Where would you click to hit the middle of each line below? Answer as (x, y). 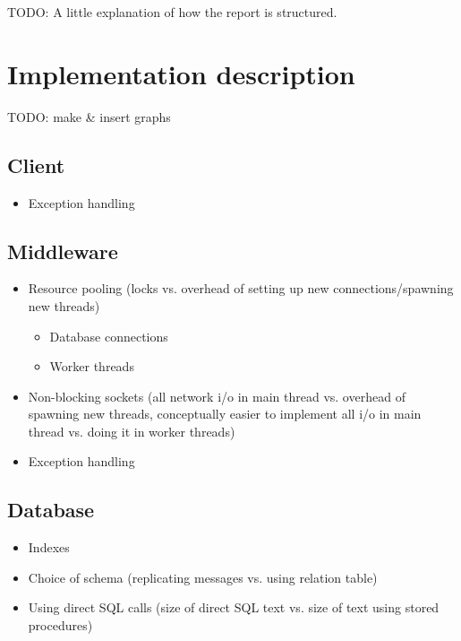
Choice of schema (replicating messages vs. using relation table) (203, 577)
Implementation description (181, 73)
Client (36, 165)
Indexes (49, 547)
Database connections (109, 336)
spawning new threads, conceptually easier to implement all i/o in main (225, 414)
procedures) (60, 625)
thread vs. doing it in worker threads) (132, 431)
